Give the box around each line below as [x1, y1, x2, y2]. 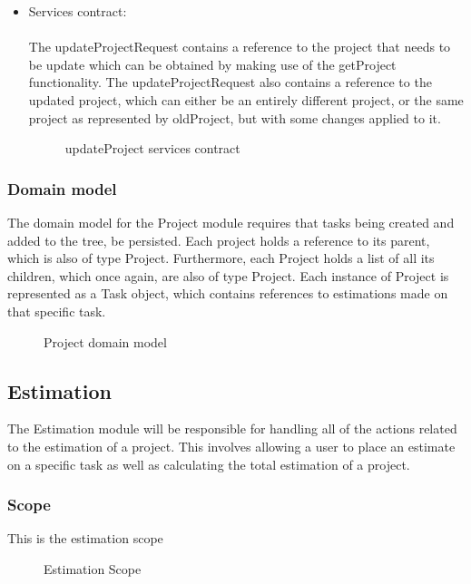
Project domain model [44, 332, 167, 351]
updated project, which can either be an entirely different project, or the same [28, 90, 464, 109]
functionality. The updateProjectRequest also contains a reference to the [28, 73, 432, 92]
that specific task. [7, 301, 106, 320]
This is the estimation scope [7, 529, 163, 548]
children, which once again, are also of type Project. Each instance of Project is [7, 266, 449, 285]
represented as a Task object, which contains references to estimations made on [7, 284, 448, 303]
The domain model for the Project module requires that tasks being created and [7, 212, 455, 231]
